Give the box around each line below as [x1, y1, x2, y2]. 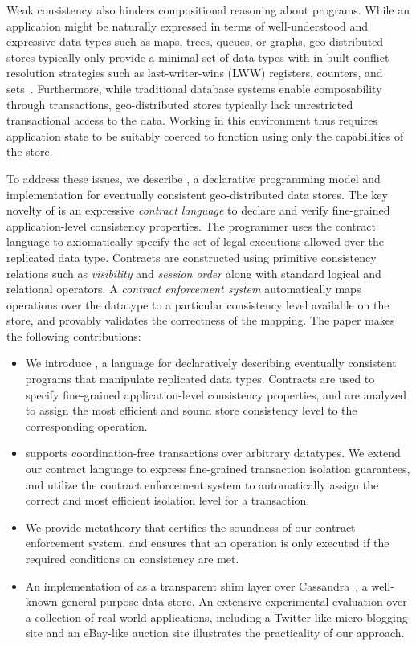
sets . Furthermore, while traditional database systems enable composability [6, 80, 382, 96]
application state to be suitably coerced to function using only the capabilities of [6, 127, 404, 144]
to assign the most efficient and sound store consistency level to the [25, 402, 357, 419]
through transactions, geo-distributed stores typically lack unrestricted [6, 96, 353, 112]
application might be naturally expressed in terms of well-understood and [6, 17, 369, 34]
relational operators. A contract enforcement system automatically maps [6, 280, 361, 297]
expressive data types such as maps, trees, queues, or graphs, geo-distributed [6, 33, 384, 50]
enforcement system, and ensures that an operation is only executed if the [25, 534, 389, 551]
